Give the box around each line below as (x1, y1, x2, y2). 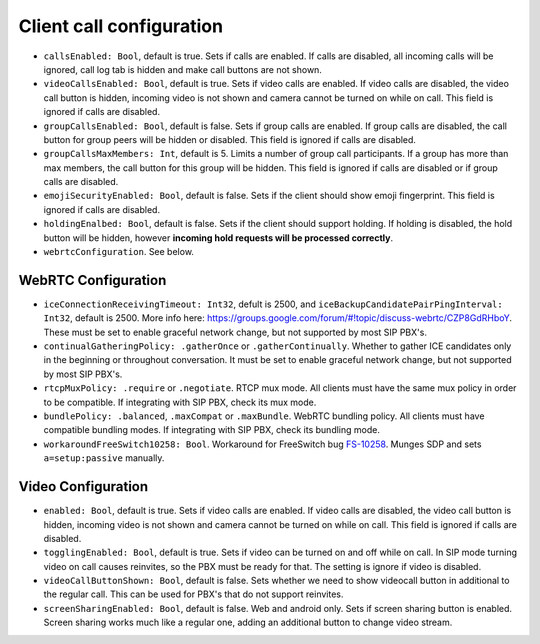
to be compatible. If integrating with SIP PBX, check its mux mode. (43, 396, 317, 408)
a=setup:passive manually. (43, 452, 165, 464)
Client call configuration (18, 15, 224, 37)
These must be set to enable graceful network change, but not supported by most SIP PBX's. (43, 326, 427, 338)
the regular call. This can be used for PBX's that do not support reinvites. (43, 588, 344, 600)
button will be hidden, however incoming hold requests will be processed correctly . (43, 231, 394, 244)
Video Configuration (18, 478, 149, 495)
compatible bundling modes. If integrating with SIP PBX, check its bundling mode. (43, 424, 380, 436)
